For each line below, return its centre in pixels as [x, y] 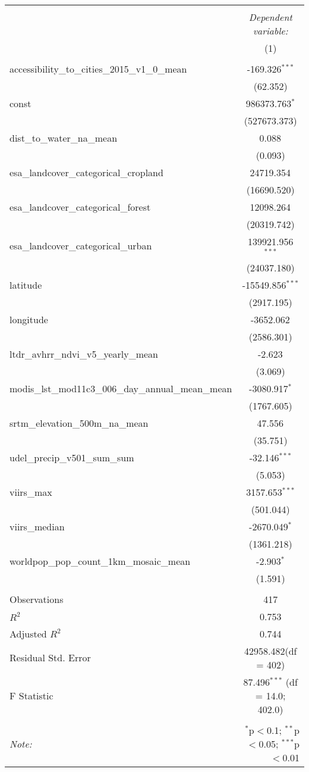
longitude [29, 319]
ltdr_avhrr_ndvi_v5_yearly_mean [84, 354]
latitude [26, 285]
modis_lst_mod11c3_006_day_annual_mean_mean [121, 388]
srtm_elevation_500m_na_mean [79, 423]
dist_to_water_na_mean [64, 138]
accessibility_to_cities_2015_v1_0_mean [98, 69]
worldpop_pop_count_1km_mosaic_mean [100, 561]
